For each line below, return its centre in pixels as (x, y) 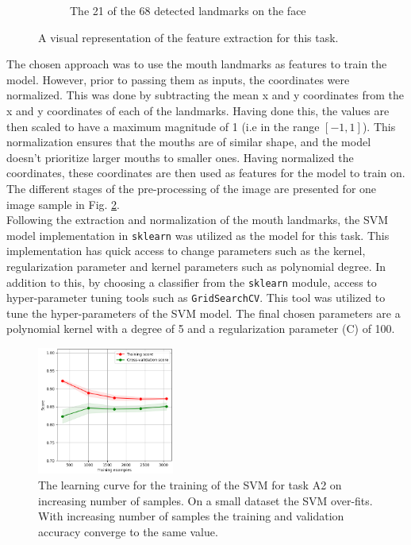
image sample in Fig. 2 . (63, 204)
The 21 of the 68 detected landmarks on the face (188, 10)
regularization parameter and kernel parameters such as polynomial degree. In (196, 266)
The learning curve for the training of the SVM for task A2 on (190, 485)
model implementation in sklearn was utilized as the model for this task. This (198, 235)
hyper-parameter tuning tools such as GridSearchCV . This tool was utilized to (196, 298)
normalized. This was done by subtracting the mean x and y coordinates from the (205, 95)
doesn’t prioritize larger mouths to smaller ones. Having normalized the (180, 157)
